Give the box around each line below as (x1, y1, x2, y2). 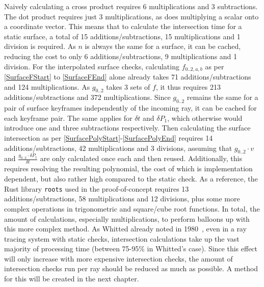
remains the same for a (187, 92, 258, 102)
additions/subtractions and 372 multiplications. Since (4, 92, 171, 102)
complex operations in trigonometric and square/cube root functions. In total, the (4, 203, 260, 214)
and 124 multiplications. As (4, 81, 90, 92)
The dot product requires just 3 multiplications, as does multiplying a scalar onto (4, 11, 259, 21)
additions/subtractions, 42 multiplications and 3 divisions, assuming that (4, 142, 232, 153)
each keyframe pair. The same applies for (4, 112, 133, 123)
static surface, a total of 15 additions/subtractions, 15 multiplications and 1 (4, 31, 241, 41)
